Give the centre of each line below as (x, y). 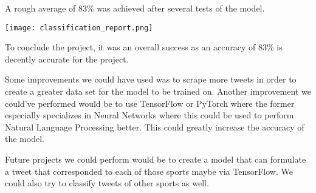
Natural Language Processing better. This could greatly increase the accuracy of (155, 127)
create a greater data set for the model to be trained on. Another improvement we (158, 91)
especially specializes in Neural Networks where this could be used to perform (149, 115)
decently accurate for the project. (67, 59)
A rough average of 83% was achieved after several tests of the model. (135, 8)
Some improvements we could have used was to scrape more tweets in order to (151, 79)
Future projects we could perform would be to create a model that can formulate (156, 159)
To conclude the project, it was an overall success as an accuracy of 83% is (144, 47)
